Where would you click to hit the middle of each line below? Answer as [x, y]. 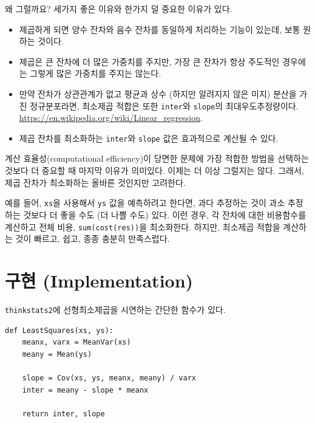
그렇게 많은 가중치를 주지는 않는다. [96, 73]
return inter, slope [63, 414]
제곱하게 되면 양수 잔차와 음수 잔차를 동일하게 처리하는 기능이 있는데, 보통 [160, 29]
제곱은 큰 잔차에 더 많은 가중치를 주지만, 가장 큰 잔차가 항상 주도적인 [149, 61]
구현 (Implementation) [99, 280]
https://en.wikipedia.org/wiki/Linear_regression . [111, 118]
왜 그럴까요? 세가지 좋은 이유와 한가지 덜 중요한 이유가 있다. [119, 9]
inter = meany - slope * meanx [85, 390]
